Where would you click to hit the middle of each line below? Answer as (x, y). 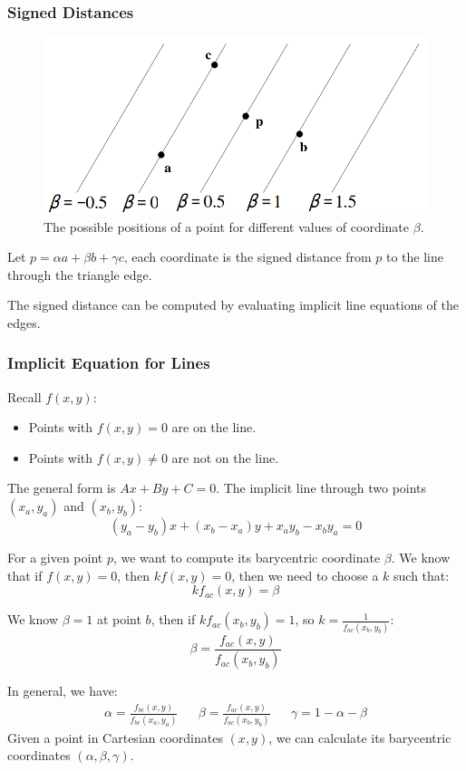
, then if (173, 619)
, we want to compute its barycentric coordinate (247, 558)
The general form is (62, 488)
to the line (414, 257)
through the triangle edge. (80, 274)
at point (119, 619)
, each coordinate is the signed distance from (248, 257)
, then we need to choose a (305, 575)
